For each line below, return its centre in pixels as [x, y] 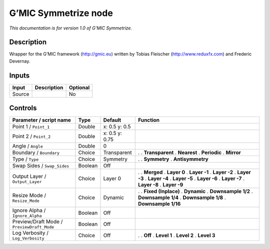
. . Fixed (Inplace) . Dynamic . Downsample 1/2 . [195, 191]
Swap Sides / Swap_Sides [41, 166]
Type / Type [25, 159]
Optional [79, 87]
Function [149, 120]
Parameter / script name [41, 120]
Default [112, 120]
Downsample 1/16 [159, 204]
